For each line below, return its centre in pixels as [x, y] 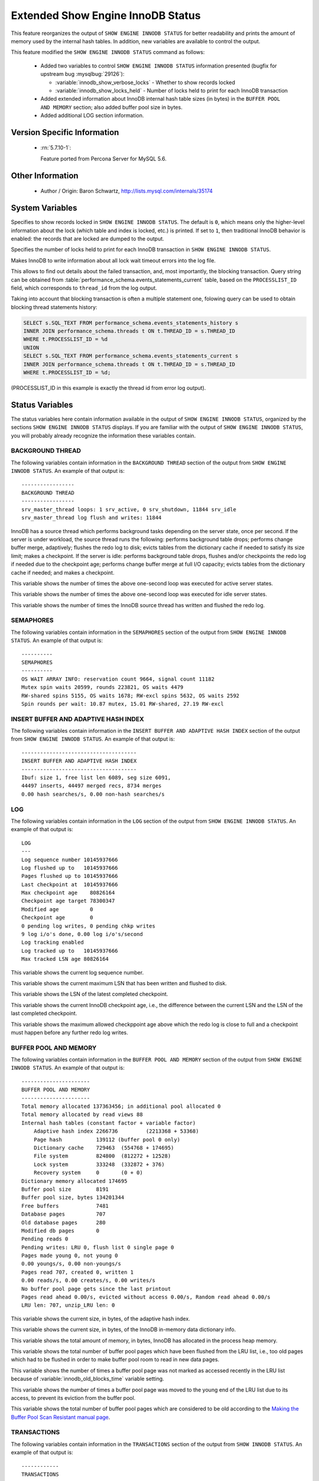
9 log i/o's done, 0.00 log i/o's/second [82, 934]
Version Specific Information [65, 132]
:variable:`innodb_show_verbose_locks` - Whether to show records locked [145, 82]
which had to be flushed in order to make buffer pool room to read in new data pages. [115, 1360]
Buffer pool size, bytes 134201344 [73, 1198]
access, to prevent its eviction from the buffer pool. [73, 1397]
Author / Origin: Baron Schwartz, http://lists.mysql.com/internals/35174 [126, 191]
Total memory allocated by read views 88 [82, 1115]
